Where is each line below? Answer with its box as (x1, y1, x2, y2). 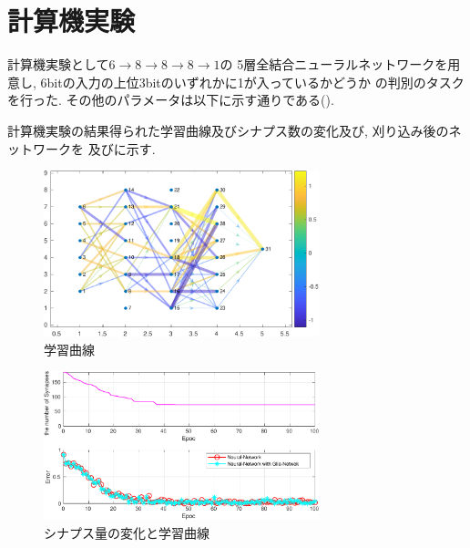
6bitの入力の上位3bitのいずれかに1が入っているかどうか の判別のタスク (40, 72, 465, 91)
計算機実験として (7, 55, 109, 74)
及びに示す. (87, 139, 156, 158)
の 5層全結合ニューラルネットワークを (220, 55, 448, 74)
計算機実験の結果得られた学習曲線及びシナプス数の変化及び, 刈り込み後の (7, 120, 449, 140)
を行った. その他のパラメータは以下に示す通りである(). (7, 90, 334, 109)
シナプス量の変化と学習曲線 (44, 522, 209, 542)
